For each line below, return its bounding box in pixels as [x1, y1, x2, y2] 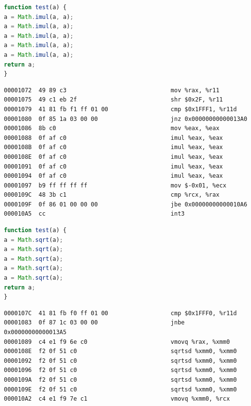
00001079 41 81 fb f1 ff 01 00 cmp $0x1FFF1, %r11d [4, 105, 237, 113]
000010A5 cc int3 [4, 210, 185, 218]
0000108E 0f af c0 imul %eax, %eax [4, 153, 223, 160]
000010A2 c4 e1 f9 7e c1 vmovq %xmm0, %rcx [4, 395, 230, 403]
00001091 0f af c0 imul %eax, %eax [4, 163, 223, 170]
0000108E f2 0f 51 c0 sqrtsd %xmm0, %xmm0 [4, 348, 237, 355]
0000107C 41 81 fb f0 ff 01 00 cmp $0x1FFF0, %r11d [4, 309, 237, 317]
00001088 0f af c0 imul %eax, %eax [4, 134, 223, 141]
